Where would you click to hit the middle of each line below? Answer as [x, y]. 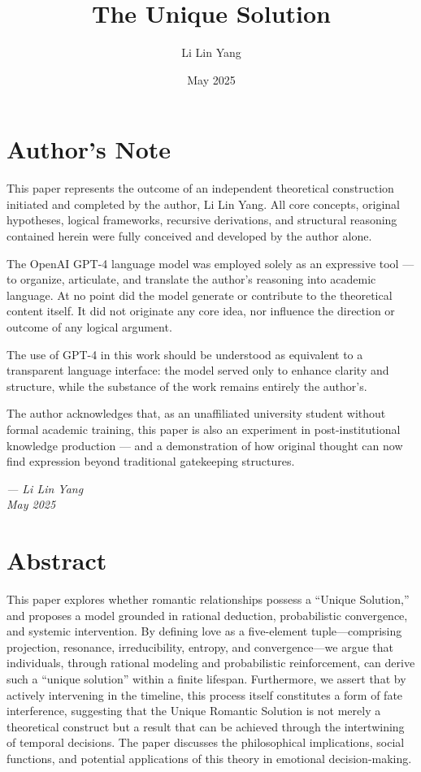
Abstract [57, 560]
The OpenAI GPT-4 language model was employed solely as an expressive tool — [210, 263]
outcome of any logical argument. [89, 327]
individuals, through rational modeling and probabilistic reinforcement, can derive [211, 663]
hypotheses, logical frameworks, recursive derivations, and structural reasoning [202, 220]
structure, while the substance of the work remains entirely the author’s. [187, 386]
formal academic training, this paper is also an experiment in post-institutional [204, 429]
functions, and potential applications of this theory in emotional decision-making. [209, 758]
